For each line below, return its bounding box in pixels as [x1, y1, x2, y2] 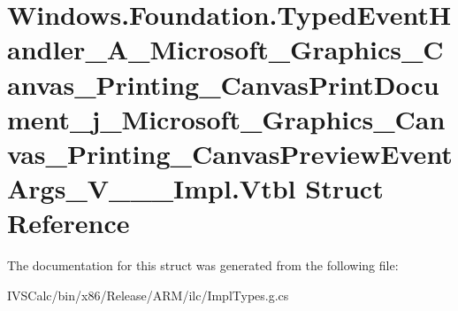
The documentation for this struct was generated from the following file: [7, 256, 399, 275]
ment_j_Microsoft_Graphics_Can [7, 100, 446, 136]
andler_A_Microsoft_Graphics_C [7, 31, 444, 67]
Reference [7, 205, 130, 241]
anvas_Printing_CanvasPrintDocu [7, 66, 439, 102]
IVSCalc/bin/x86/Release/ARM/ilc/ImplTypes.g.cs [7, 285, 289, 304]
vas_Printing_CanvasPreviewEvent [7, 135, 453, 171]
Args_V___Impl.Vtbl [7, 170, 296, 206]
